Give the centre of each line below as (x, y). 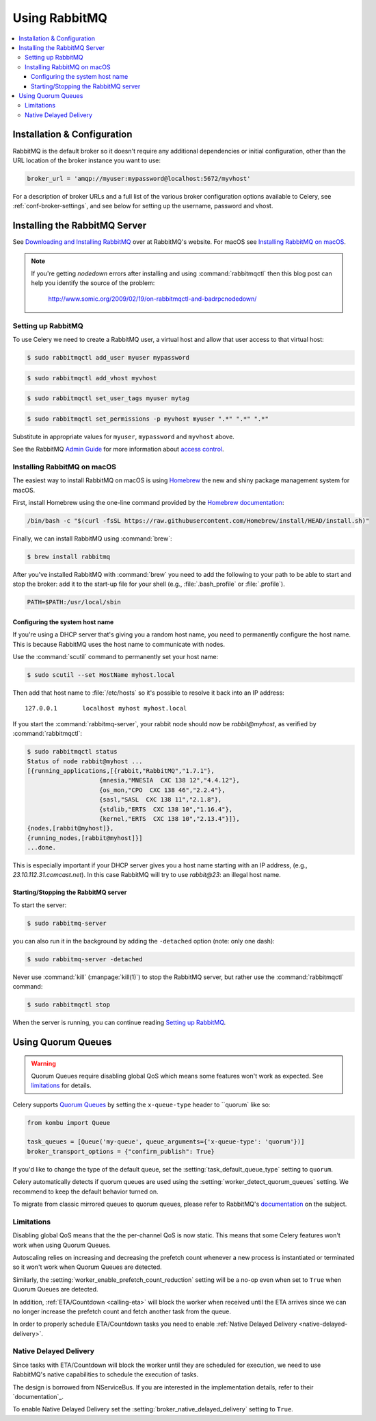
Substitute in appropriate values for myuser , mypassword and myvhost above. (124, 436)
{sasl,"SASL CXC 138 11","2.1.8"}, (161, 800)
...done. (42, 848)
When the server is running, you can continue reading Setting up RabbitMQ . (119, 1023)
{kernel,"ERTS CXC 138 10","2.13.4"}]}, (170, 818)
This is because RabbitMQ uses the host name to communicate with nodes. (119, 644)
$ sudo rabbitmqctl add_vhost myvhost (92, 378)
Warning (43, 1063)
